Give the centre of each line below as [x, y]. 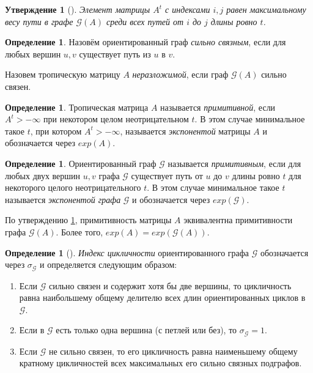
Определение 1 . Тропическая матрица [77, 107]
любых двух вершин [43, 175]
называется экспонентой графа [63, 199]
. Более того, [79, 231]
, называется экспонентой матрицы [185, 131]
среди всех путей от [145, 21]
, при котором [56, 131]
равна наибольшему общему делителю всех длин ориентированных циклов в [162, 297]
